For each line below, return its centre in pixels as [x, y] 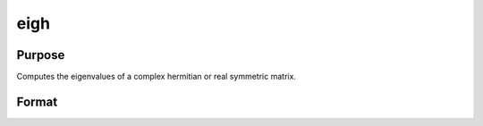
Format [37, 101]
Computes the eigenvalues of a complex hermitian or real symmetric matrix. [157, 77]
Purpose [41, 55]
